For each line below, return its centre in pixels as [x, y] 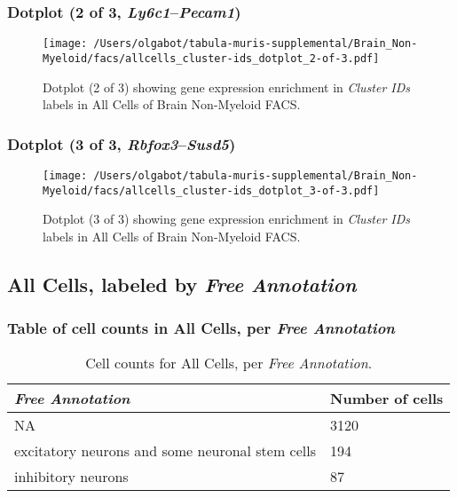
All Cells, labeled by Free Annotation [182, 284]
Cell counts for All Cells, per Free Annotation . [229, 363]
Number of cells [387, 399]
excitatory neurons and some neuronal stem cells [165, 451]
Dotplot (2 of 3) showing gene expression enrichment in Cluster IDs [227, 87]
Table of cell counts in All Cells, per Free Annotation [201, 328]
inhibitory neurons [71, 477]
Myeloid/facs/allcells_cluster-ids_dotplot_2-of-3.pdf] [211, 58]
